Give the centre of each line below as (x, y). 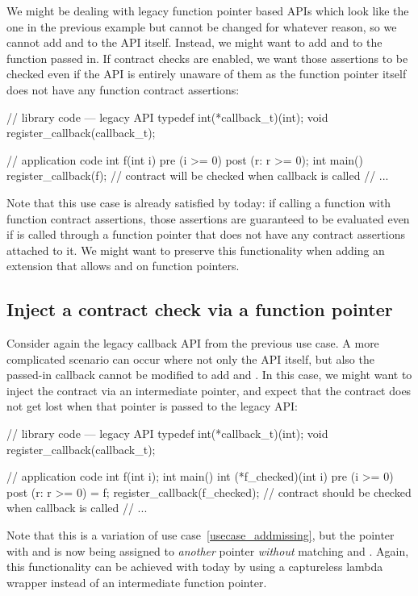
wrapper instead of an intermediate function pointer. (137, 582)
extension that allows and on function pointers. (123, 266)
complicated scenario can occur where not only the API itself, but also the (190, 358)
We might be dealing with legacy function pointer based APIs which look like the (208, 10)
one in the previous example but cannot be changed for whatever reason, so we (202, 26)
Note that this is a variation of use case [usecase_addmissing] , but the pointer (201, 535)
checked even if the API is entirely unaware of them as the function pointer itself (207, 74)
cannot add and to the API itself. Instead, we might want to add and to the (194, 42)
